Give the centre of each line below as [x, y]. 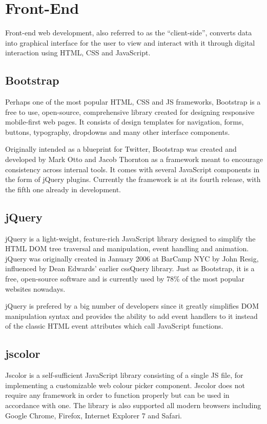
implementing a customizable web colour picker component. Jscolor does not [125, 385]
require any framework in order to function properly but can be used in [117, 395]
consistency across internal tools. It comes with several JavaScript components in [132, 169]
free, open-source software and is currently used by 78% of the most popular [125, 279]
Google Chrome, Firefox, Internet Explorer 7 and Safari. [94, 415]
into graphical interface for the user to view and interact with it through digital [130, 42]
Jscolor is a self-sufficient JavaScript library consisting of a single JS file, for [124, 375]
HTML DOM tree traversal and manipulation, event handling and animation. [127, 248]
